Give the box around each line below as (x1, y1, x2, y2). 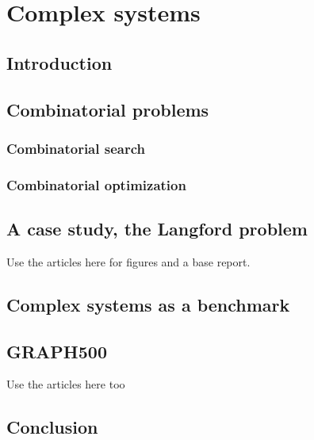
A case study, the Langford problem (6, 216, 308, 241)
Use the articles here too (6, 376, 125, 392)
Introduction (6, 50, 113, 75)
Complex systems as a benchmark (6, 292, 290, 316)
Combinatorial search (6, 138, 145, 158)
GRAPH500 (6, 339, 107, 363)
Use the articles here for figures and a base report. (6, 253, 251, 270)
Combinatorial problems (6, 97, 209, 121)
